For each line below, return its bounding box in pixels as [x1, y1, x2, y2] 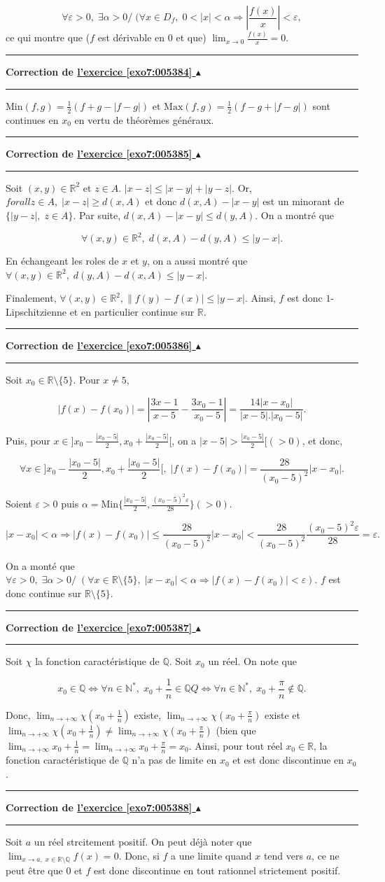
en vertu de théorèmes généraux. [74, 112, 214, 127]
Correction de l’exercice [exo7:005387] [6, 619, 192, 634]
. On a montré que [255, 207, 335, 222]
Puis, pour [6, 433, 50, 447]
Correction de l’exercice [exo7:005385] [6, 146, 192, 161]
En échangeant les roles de [6, 253, 119, 268]
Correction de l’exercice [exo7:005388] [6, 800, 192, 815]
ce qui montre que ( [6, 30, 90, 45]
